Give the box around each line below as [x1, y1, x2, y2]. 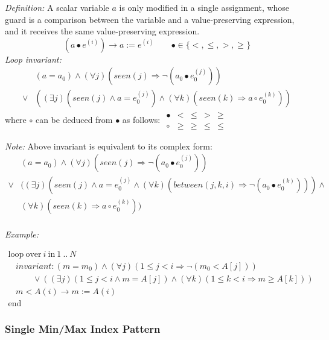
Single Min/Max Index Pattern [5, 321, 161, 336]
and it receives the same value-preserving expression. [5, 25, 200, 37]
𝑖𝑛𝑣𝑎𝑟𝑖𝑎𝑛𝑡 [15, 262, 52, 271]
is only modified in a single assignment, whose [119, 1, 290, 13]
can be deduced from [35, 113, 113, 125]
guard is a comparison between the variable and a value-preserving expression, [5, 13, 295, 25]
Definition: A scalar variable [5, 1, 109, 13]
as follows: [122, 113, 161, 125]
